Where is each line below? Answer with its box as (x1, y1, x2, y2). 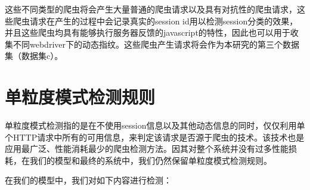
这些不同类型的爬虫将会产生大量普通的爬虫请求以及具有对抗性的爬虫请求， (5, 3, 297, 15)
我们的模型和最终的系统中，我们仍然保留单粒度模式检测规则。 (29, 154, 272, 166)
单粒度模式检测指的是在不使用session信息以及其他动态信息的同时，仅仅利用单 (5, 119, 305, 132)
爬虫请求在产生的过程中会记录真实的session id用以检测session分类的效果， (13, 14, 298, 27)
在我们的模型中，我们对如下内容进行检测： (5, 174, 172, 186)
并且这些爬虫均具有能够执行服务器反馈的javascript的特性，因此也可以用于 (5, 26, 290, 39)
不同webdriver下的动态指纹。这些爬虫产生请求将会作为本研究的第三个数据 (13, 38, 299, 50)
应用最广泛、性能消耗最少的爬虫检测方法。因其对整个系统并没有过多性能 (5, 142, 289, 155)
